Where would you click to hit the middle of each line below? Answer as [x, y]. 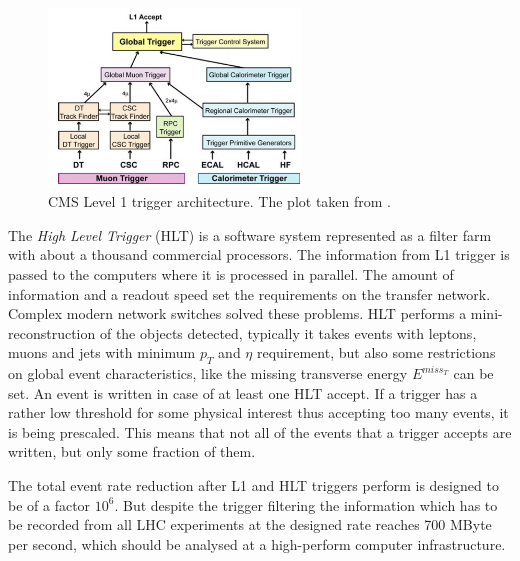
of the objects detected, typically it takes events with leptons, [288, 332]
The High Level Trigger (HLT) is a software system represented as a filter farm [250, 234]
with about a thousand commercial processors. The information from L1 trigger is [259, 254]
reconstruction [52, 332]
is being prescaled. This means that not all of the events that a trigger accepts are [260, 431]
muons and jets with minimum [102, 352]
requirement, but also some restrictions [376, 352]
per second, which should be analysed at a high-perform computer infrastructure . [257, 543]
